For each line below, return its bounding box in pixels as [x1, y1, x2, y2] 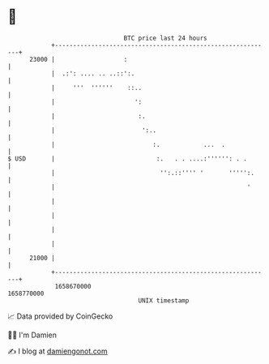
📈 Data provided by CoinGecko [7, 311, 113, 321]
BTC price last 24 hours [123, 34, 207, 42]
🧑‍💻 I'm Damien [7, 330, 58, 340]
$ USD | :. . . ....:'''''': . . [7, 154, 248, 163]
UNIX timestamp [138, 296, 190, 305]
